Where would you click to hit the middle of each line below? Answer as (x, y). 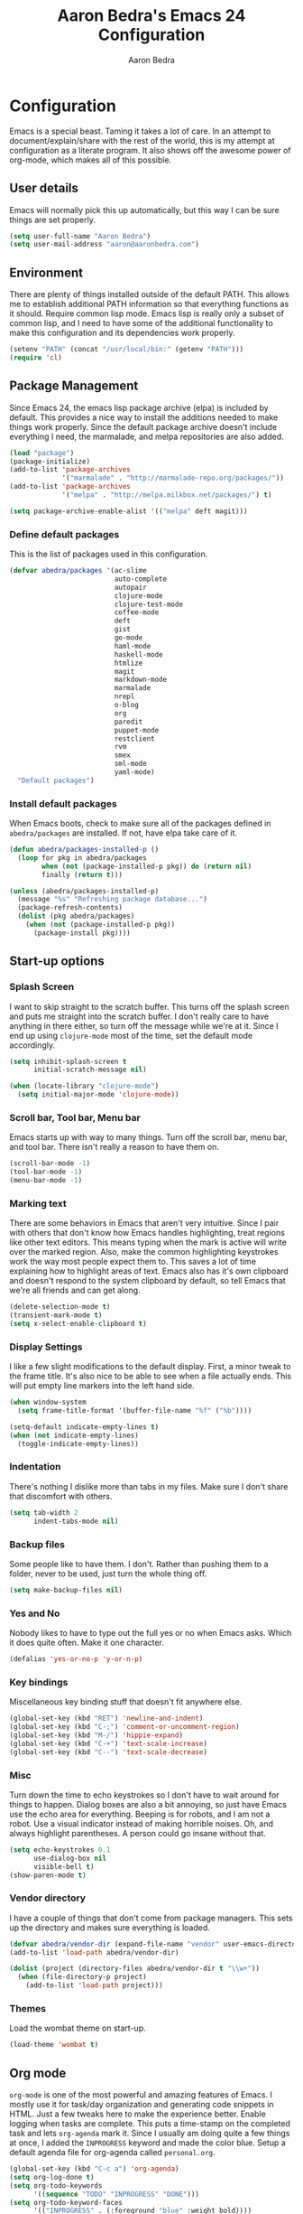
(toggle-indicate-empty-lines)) (78, 1443)
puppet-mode (137, 730)
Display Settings (46, 1347)
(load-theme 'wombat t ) (54, 2045)
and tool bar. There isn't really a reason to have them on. (114, 1147)
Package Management (74, 386)
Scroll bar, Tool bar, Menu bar (75, 1117)
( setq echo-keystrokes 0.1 (60, 1850)
